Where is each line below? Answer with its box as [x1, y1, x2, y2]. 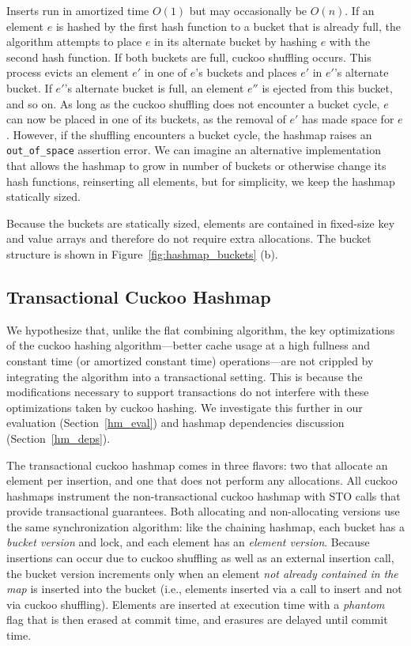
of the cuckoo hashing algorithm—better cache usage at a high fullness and [6, 337, 371, 353]
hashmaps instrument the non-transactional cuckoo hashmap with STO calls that [6, 487, 401, 504]
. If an [345, 2, 375, 18]
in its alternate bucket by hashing [154, 33, 318, 50]
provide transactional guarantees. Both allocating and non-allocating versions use [6, 503, 400, 519]
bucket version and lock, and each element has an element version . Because [6, 534, 370, 550]
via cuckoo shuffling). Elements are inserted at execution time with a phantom [6, 595, 385, 612]
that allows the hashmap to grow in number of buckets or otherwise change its [6, 157, 386, 173]
